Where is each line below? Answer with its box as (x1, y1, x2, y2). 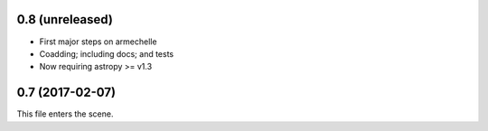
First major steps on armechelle (39, 36, 157, 47)
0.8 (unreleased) (16, 12, 113, 27)
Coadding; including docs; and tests (39, 48, 174, 59)
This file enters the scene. (16, 108, 114, 119)
